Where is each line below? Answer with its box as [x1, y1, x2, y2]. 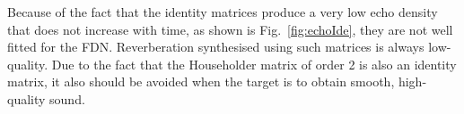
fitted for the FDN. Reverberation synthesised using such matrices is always [7, 37, 425, 56]
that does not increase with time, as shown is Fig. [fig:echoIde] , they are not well [7, 20, 453, 38]
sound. [49, 89, 85, 108]
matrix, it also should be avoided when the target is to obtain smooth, [7, 72, 395, 91]
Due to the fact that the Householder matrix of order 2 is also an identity [51, 54, 457, 73]
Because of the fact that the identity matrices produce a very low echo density [7, 3, 438, 20]
